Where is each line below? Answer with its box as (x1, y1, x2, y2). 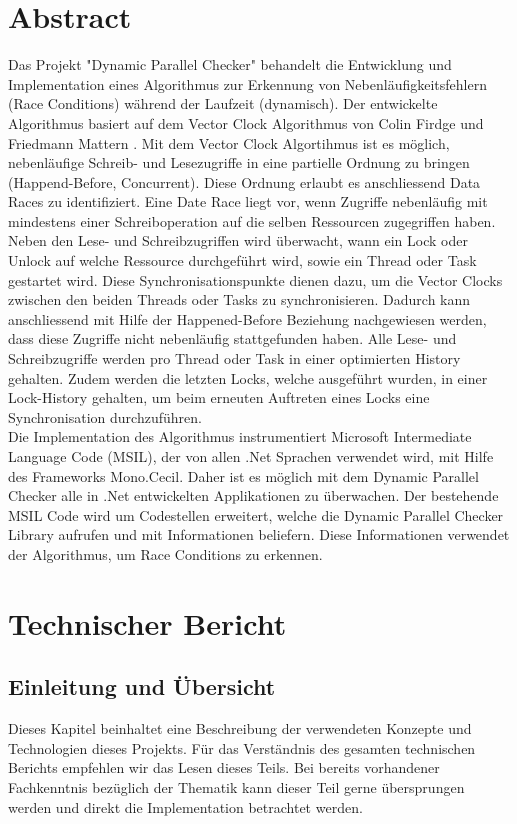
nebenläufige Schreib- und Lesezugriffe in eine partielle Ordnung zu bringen (8, 152, 470, 173)
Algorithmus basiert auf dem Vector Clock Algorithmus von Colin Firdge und (8, 112, 484, 133)
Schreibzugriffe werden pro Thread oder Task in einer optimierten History (8, 348, 461, 369)
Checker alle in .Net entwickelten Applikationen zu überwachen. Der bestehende (8, 485, 499, 506)
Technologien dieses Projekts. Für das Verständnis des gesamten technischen (8, 737, 476, 758)
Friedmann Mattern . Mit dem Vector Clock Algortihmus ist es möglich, (8, 132, 450, 153)
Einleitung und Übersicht (8, 671, 276, 702)
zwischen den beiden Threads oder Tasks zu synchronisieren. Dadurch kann (8, 289, 471, 310)
